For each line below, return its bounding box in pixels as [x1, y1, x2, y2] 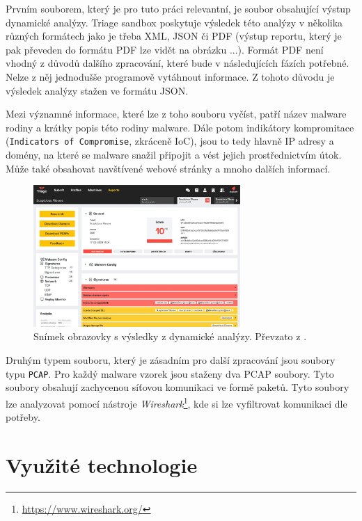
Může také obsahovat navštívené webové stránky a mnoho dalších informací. [6, 161, 331, 175]
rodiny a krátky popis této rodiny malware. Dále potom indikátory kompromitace [6, 120, 354, 134]
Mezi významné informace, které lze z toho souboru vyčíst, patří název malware [6, 106, 347, 121]
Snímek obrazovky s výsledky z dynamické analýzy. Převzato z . [33, 329, 307, 344]
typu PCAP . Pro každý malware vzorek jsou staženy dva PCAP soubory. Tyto [6, 366, 334, 380]
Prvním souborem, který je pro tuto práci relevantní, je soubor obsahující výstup [6, 1, 351, 15]
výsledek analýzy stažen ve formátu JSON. [6, 83, 189, 97]
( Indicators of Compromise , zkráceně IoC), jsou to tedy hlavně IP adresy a [6, 134, 334, 148]
